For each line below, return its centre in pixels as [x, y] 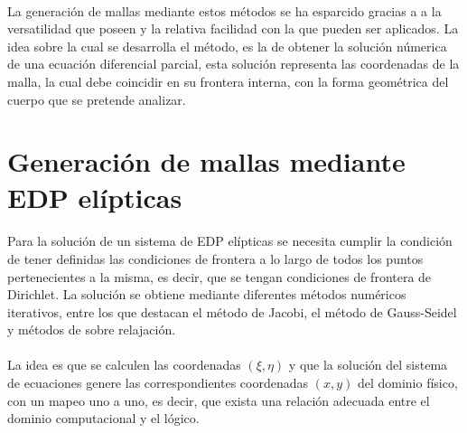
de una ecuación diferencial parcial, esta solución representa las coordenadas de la [233, 64]
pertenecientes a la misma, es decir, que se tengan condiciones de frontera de [219, 276]
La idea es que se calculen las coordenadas [124, 365]
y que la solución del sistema [368, 365]
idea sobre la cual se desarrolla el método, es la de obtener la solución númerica [227, 46]
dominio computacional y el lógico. [103, 418]
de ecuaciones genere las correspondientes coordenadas [158, 383]
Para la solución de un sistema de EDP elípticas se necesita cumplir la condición [230, 241]
